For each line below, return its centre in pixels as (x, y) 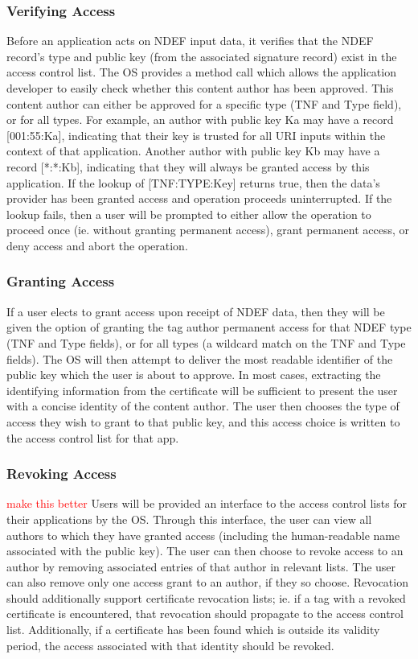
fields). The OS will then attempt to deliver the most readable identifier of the (200, 358)
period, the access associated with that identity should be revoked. (170, 645)
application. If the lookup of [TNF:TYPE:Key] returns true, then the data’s (193, 182)
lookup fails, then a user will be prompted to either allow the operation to (189, 214)
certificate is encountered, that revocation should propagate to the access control (205, 614)
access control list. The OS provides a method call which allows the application (201, 72)
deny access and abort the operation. (97, 245)
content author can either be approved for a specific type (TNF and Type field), (204, 103)
